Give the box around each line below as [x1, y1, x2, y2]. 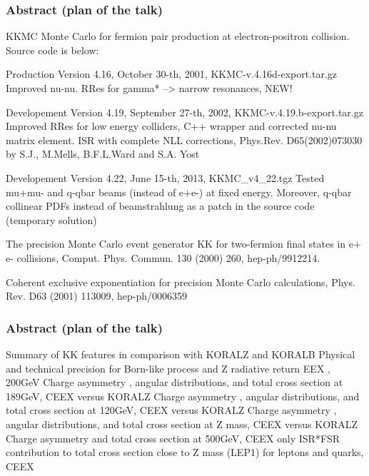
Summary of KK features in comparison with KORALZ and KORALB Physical [6, 346, 355, 361]
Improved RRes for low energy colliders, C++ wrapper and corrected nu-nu [6, 118, 337, 133]
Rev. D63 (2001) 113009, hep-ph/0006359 [6, 288, 187, 303]
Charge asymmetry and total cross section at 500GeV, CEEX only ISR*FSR [6, 430, 340, 445]
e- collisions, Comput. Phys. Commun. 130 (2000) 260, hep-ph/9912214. [6, 250, 320, 265]
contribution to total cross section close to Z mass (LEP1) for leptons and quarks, [6, 445, 364, 460]
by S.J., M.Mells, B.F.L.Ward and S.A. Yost [6, 146, 200, 161]
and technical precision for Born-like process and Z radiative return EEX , [6, 360, 330, 375]
